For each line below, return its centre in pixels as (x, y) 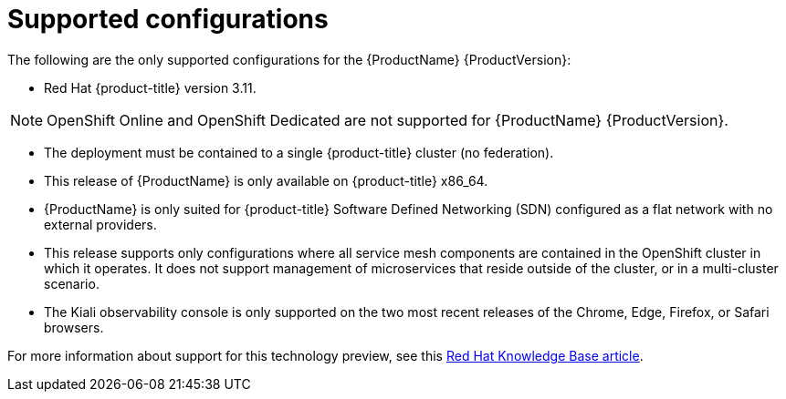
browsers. (74, 327)
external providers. (100, 224)
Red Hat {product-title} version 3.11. (150, 87)
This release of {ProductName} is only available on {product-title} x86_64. (266, 180)
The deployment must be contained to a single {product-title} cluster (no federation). (299, 152)
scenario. (72, 283)
